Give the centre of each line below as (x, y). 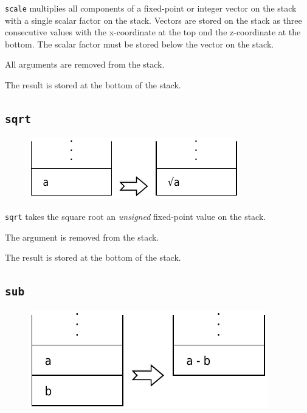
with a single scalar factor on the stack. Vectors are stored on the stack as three (153, 20)
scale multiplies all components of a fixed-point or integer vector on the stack (151, 8)
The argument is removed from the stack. (82, 237)
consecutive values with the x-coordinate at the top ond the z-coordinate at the (153, 32)
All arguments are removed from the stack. (85, 64)
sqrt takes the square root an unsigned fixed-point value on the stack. (136, 216)
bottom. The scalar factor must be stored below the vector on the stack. (140, 44)
